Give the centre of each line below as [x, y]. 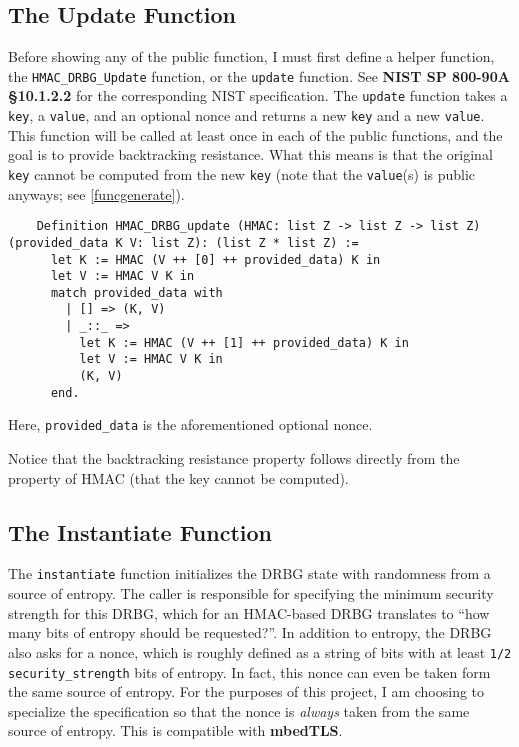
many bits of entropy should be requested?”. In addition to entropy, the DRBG [250, 632]
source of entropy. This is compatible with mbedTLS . [175, 730]
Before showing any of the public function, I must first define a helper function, [251, 56]
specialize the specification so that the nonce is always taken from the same [239, 710]
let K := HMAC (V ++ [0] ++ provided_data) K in [215, 259]
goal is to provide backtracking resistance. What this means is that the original [250, 154]
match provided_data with [136, 292]
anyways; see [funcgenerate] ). [96, 193]
